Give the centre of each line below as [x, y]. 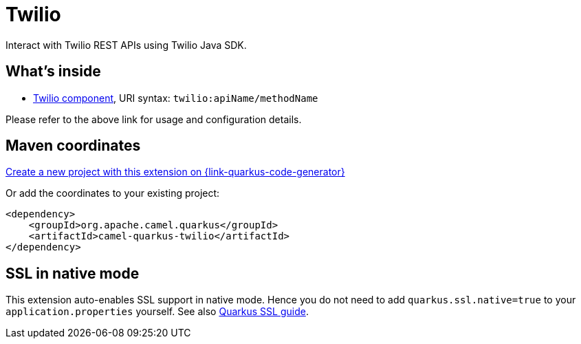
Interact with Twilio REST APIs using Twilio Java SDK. [126, 45]
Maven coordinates [73, 146]
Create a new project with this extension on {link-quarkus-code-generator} [175, 172]
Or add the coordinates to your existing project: [113, 193]
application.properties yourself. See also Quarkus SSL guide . [157, 312]
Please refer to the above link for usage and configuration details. [154, 119]
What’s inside [53, 72]
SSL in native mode [73, 273]
